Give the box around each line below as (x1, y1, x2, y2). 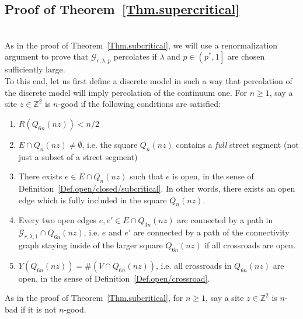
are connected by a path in (177, 214, 273, 226)
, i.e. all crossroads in (156, 259, 232, 271)
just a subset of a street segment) (18, 150, 138, 162)
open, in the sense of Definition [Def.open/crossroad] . (18, 272, 210, 284)
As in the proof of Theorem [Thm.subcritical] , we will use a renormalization (5, 39, 278, 51)
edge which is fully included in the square (18, 193, 167, 206)
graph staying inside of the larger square (18, 238, 163, 251)
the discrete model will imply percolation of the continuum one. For (5, 86, 247, 98)
